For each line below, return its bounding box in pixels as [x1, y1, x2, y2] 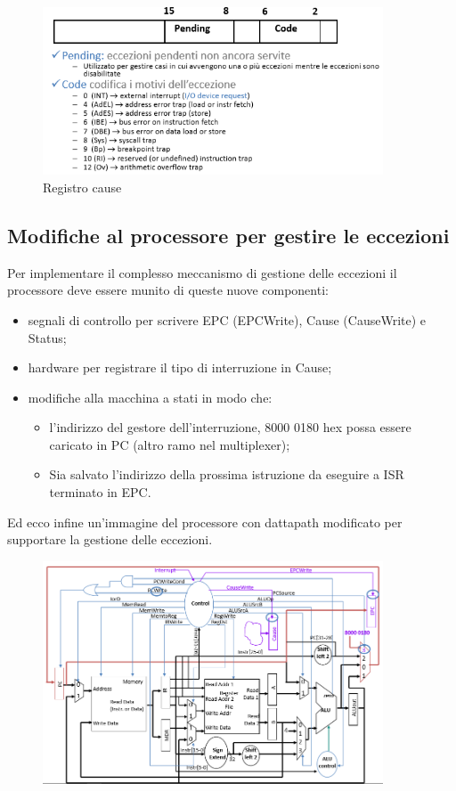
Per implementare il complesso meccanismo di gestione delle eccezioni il [7, 263, 397, 281]
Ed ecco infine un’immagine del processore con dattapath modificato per [7, 512, 403, 531]
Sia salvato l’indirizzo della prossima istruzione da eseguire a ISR [49, 465, 404, 484]
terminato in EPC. [49, 483, 151, 502]
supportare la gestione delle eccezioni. [7, 530, 213, 549]
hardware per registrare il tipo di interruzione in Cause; [28, 358, 332, 377]
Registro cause [43, 177, 122, 196]
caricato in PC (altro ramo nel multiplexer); [49, 435, 290, 453]
